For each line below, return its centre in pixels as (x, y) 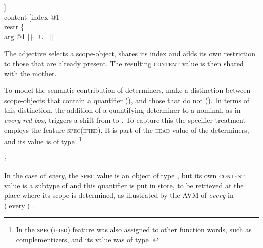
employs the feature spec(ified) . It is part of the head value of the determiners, (127, 130)
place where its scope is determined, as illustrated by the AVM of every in (119, 195)
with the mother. (30, 73)
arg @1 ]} (19, 36)
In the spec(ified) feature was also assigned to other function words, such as (134, 230)
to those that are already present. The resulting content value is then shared (124, 63)
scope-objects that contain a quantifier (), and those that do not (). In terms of (127, 100)
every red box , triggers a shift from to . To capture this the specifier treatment (125, 119)
